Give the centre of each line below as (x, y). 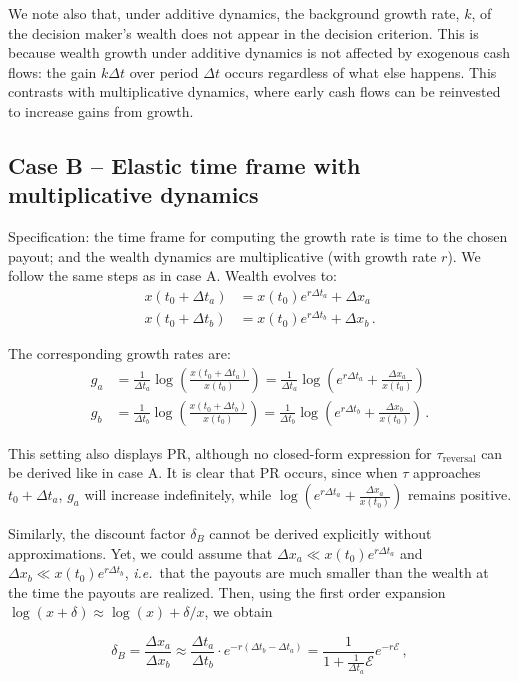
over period (164, 71)
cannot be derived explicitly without (320, 533)
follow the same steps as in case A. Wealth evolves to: (172, 275)
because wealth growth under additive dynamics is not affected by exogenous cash (259, 52)
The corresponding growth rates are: (119, 353)
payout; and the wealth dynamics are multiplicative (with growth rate (222, 255)
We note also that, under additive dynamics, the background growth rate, (234, 13)
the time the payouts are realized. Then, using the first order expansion (227, 591)
